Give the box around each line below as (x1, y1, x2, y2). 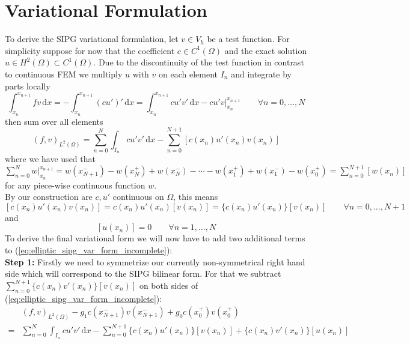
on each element (159, 67, 218, 80)
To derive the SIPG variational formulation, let (5, 32, 179, 45)
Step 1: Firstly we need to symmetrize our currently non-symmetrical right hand (5, 255, 305, 268)
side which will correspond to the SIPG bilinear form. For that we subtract (5, 267, 281, 280)
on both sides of (139, 279, 198, 291)
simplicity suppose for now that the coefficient (5, 44, 175, 56)
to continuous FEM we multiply (5, 67, 123, 80)
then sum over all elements (5, 115, 103, 127)
